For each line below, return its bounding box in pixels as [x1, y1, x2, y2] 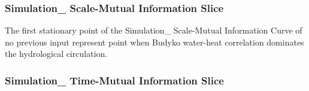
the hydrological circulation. [5, 47, 108, 60]
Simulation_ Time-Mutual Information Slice [5, 72, 224, 87]
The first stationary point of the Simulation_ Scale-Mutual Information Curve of [5, 24, 302, 37]
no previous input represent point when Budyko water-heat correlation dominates [5, 35, 304, 48]
